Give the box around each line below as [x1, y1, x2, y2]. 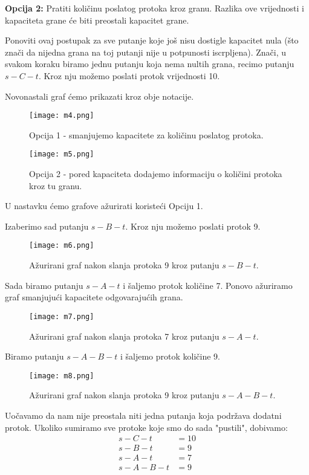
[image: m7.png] [29, 312, 94, 321]
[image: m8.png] [29, 371, 94, 380]
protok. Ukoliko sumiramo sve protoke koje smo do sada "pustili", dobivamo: [5, 421, 288, 433]
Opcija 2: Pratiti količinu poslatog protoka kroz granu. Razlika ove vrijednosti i [5, 2, 305, 14]
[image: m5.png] [29, 150, 94, 159]
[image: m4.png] [29, 111, 94, 120]
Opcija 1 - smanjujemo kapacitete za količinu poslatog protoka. [29, 128, 264, 141]
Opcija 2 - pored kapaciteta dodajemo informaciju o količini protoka [29, 167, 282, 180]
